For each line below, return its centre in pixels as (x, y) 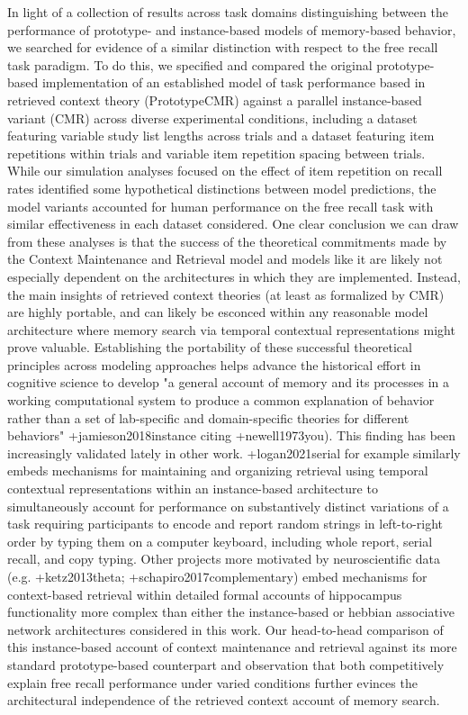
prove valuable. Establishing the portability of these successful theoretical (210, 347)
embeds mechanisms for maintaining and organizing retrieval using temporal (218, 471)
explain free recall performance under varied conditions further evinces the (212, 682)
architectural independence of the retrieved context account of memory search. (224, 700)
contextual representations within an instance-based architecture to (193, 489)
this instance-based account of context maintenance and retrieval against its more (232, 647)
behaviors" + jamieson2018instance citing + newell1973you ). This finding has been (232, 435)
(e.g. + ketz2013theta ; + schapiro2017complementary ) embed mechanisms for (217, 576)
